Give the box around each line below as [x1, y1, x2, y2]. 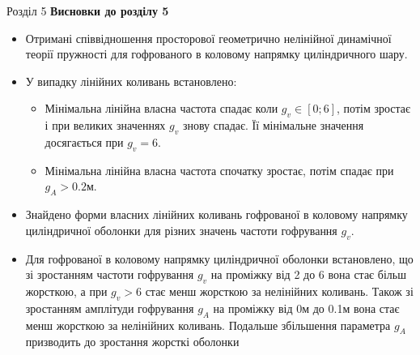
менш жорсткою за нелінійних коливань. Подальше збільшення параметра [25, 316, 391, 333]
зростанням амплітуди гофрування [25, 299, 194, 316]
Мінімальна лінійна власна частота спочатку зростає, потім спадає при [45, 161, 394, 178]
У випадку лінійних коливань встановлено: [25, 72, 237, 89]
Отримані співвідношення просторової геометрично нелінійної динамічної [25, 29, 392, 46]
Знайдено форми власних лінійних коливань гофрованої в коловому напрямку [25, 206, 408, 223]
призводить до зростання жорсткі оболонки [25, 333, 240, 350]
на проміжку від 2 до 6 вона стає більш [210, 266, 406, 283]
